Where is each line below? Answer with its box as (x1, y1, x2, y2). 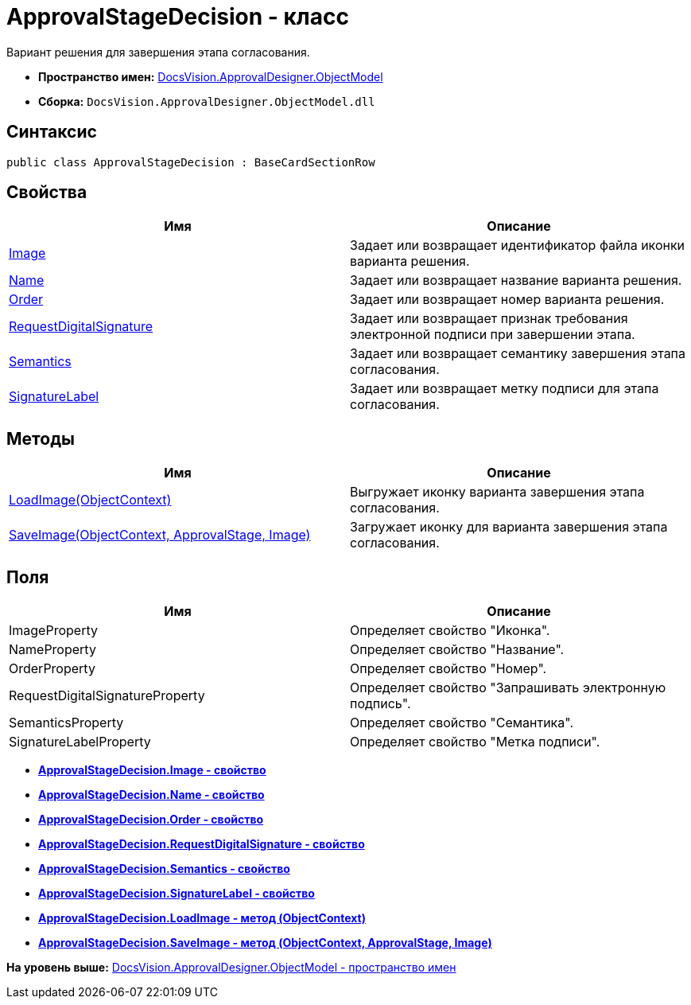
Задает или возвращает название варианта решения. (350, 272, 682, 289)
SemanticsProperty (9, 715, 124, 731)
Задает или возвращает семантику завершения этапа (350, 345, 686, 362)
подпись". (350, 695, 411, 712)
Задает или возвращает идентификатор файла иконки (350, 237, 685, 254)
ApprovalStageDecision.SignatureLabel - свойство (38, 886, 315, 901)
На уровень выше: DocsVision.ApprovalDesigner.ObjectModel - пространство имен (6, 960, 456, 975)
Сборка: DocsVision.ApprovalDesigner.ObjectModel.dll (38, 94, 375, 108)
